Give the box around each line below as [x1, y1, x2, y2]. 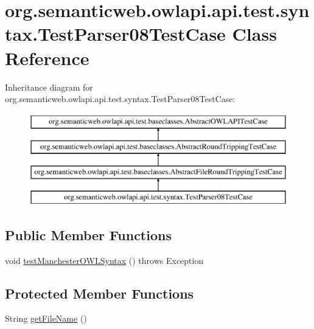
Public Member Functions [5, 225, 172, 244]
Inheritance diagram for [5, 80, 93, 93]
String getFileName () [5, 312, 87, 325]
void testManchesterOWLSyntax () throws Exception [5, 254, 204, 266]
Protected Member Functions [5, 283, 194, 302]
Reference [5, 45, 89, 70]
